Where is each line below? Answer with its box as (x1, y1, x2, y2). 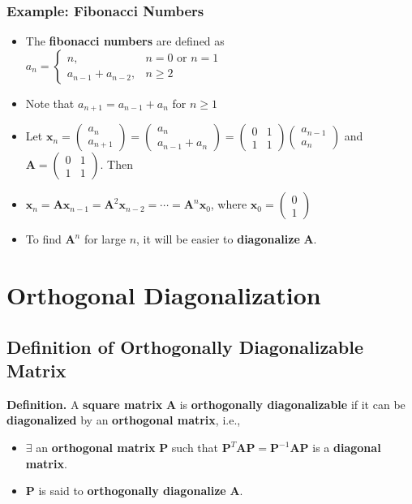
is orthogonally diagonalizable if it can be (179, 395, 406, 412)
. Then (100, 156, 133, 173)
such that (171, 439, 219, 456)
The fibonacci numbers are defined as (25, 32, 225, 50)
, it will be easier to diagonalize (136, 230, 300, 248)
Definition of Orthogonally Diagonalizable (6, 334, 364, 359)
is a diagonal (312, 439, 381, 456)
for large (84, 230, 126, 248)
